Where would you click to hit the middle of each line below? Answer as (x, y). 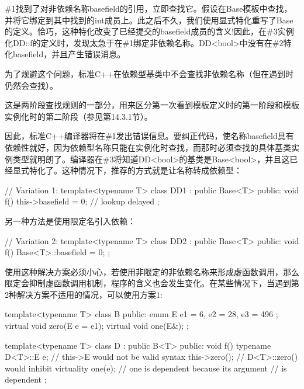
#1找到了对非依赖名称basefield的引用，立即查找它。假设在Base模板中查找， (148, 8)
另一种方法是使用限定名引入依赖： (70, 220)
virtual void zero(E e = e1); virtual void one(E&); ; (97, 326)
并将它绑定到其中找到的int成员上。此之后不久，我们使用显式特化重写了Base (149, 20)
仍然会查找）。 (31, 85)
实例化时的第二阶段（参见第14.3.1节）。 (79, 116)
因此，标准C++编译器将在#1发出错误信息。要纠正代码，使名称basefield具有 (149, 136)
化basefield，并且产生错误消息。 (65, 54)
